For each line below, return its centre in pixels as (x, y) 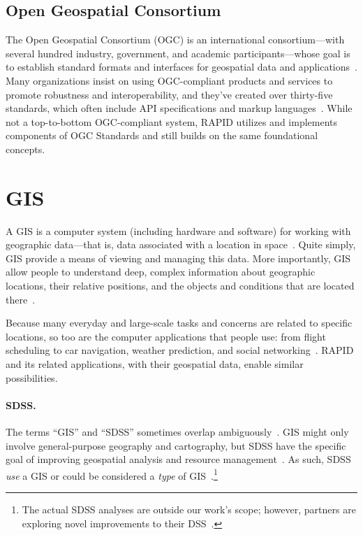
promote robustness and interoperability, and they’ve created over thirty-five (169, 94)
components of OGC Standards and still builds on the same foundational (162, 135)
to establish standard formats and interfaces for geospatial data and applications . (181, 67)
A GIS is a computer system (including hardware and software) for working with (178, 230)
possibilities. (32, 377)
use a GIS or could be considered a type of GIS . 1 (112, 474)
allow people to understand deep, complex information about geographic (161, 272)
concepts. (25, 149)
